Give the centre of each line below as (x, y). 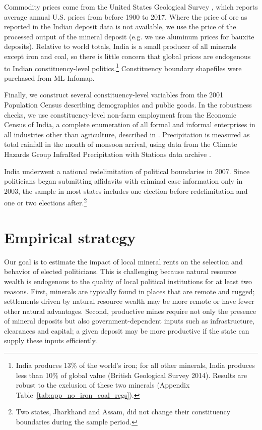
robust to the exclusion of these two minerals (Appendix (103, 385)
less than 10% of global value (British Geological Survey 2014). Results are (132, 375)
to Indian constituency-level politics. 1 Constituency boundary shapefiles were (123, 67)
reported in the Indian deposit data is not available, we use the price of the (120, 26)
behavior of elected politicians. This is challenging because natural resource (120, 271)
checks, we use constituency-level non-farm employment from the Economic (120, 114)
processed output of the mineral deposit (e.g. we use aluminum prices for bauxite (129, 36)
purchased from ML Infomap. (49, 77)
